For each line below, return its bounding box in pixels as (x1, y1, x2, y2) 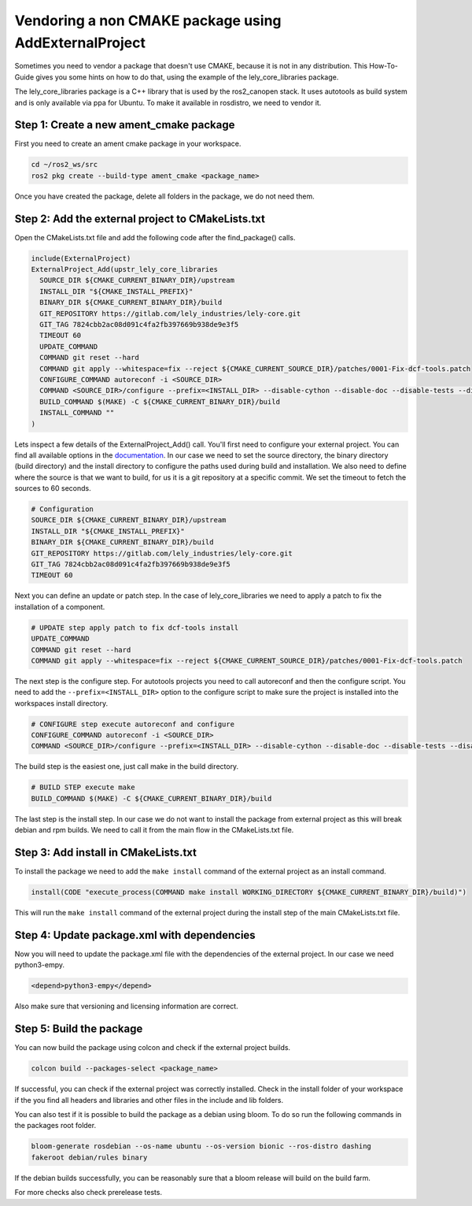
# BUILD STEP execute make (31, 783, 135, 792)
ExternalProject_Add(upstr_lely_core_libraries (31, 265, 218, 274)
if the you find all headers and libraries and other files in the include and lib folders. (14, 1095, 283, 1104)
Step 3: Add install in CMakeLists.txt (14, 846, 197, 859)
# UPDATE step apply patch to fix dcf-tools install (31, 623, 239, 632)
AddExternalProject (14, 34, 146, 51)
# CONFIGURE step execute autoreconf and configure (31, 719, 235, 729)
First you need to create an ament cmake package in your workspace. (14, 139, 242, 149)
